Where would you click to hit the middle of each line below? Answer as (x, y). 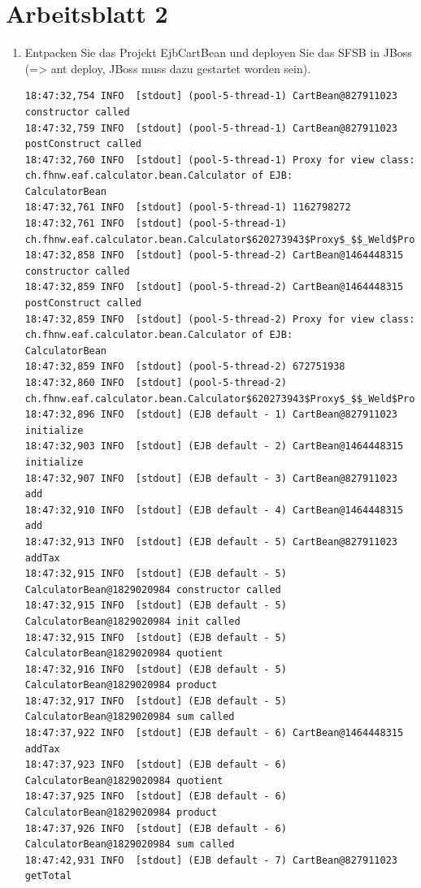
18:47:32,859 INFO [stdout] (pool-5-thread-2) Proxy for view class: (220, 319)
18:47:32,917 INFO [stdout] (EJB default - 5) (156, 701)
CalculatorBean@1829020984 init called (132, 621)
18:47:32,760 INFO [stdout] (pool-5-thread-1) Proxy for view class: (220, 160)
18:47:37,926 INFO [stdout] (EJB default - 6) (156, 828)
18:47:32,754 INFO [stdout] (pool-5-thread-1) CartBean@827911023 (211, 96)
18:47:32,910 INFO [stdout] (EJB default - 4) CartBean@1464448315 (214, 510)
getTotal (48, 876)
